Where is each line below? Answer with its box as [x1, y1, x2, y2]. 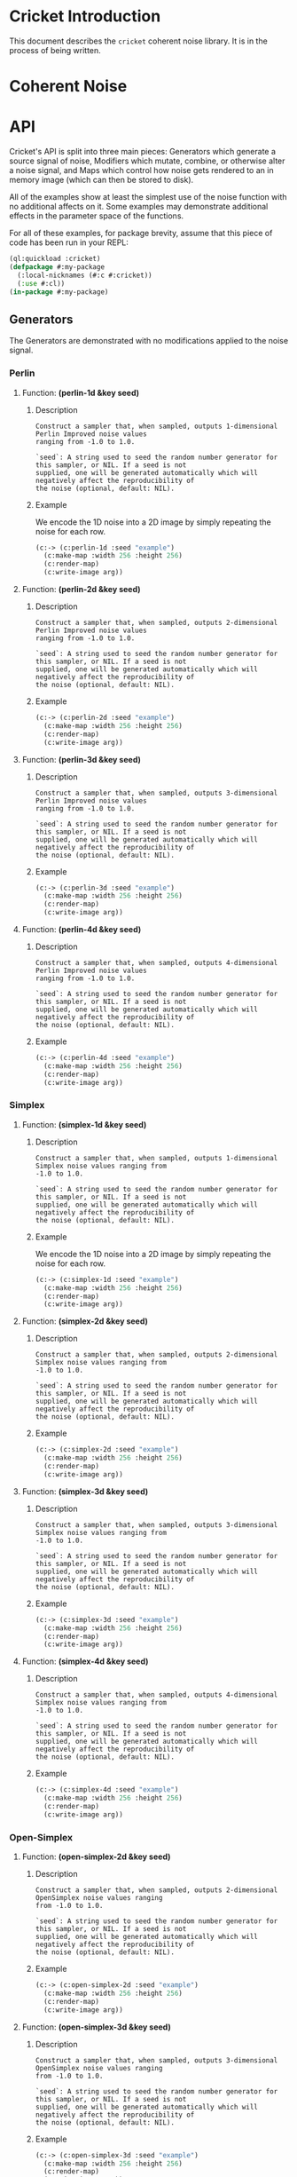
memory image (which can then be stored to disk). [9, 175, 194, 186]
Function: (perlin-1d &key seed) [21, 387, 140, 398]
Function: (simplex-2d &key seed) [21, 1316, 149, 1326]
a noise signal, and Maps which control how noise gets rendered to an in [9, 165, 274, 176]
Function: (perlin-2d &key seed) [21, 584, 141, 595]
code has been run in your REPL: [9, 237, 129, 248]
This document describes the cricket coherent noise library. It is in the [9, 36, 268, 46]
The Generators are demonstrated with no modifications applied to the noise [9, 336, 289, 346]
